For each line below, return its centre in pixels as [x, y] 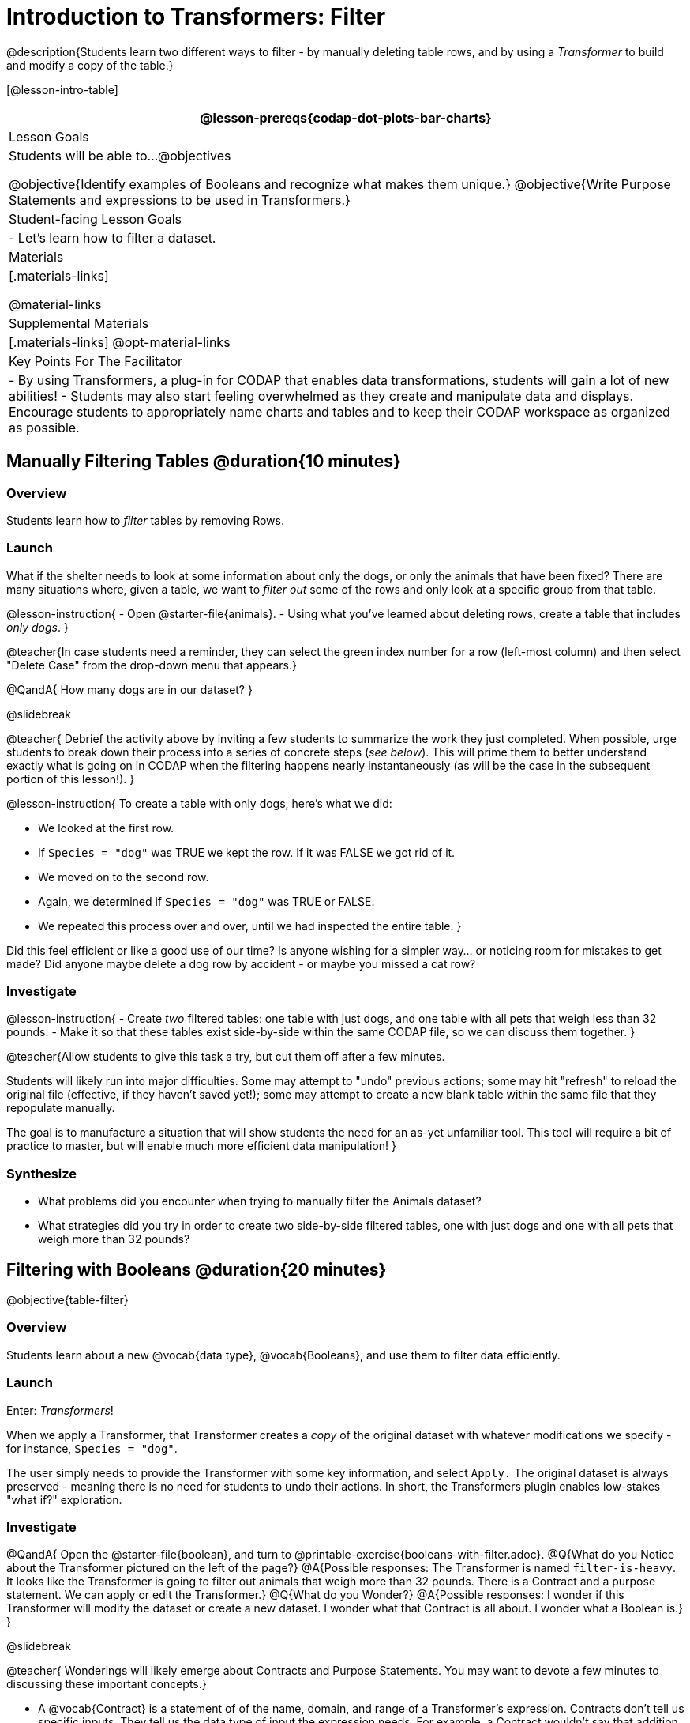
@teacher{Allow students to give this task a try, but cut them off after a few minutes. [226, 1057]
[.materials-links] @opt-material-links [120, 342]
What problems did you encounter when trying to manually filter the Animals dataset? [260, 1201]
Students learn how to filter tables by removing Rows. [145, 520]
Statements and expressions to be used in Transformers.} [180, 200]
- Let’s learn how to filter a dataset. [112, 238]
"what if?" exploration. [64, 1499]
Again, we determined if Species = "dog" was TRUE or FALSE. [206, 901]
